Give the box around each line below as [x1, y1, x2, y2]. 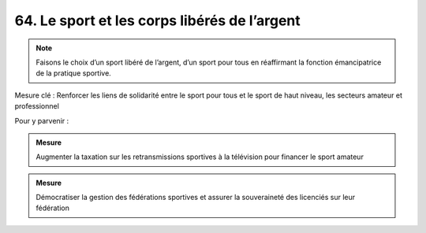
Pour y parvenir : [14, 116, 69, 125]
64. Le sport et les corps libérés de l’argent [14, 12, 301, 29]
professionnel [14, 102, 59, 111]
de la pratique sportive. [35, 68, 112, 78]
